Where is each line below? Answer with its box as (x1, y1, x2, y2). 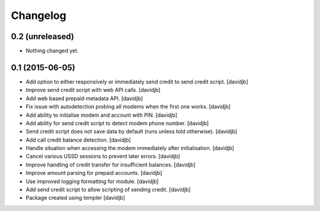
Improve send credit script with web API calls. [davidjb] (25, 87, 161, 94)
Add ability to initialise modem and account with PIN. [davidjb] (25, 111, 178, 119)
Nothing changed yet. (25, 47, 79, 55)
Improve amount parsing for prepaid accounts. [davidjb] (25, 170, 162, 177)
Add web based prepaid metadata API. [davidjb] (25, 95, 143, 102)
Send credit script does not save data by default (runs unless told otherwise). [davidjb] (25, 128, 238, 135)
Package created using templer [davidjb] (25, 194, 126, 202)
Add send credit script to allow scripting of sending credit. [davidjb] (25, 186, 191, 193)
